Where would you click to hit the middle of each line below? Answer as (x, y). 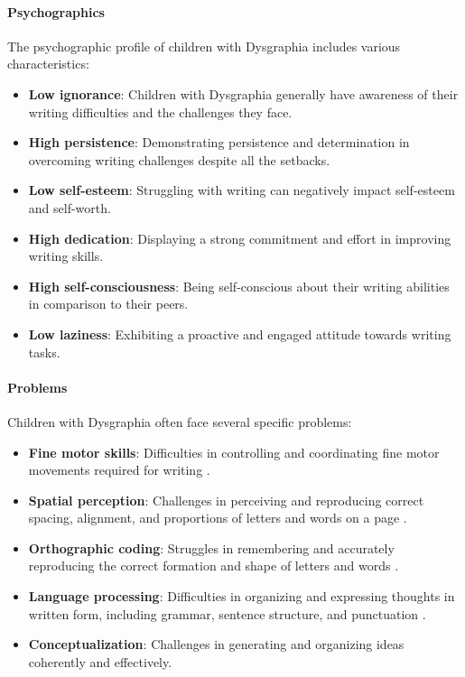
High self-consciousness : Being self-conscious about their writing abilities (239, 286)
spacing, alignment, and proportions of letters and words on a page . (218, 518)
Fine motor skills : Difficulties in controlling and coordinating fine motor (234, 452)
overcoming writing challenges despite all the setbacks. (179, 159)
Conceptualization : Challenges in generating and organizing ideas (216, 644)
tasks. (44, 352)
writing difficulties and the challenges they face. (160, 111)
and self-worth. (70, 207)
